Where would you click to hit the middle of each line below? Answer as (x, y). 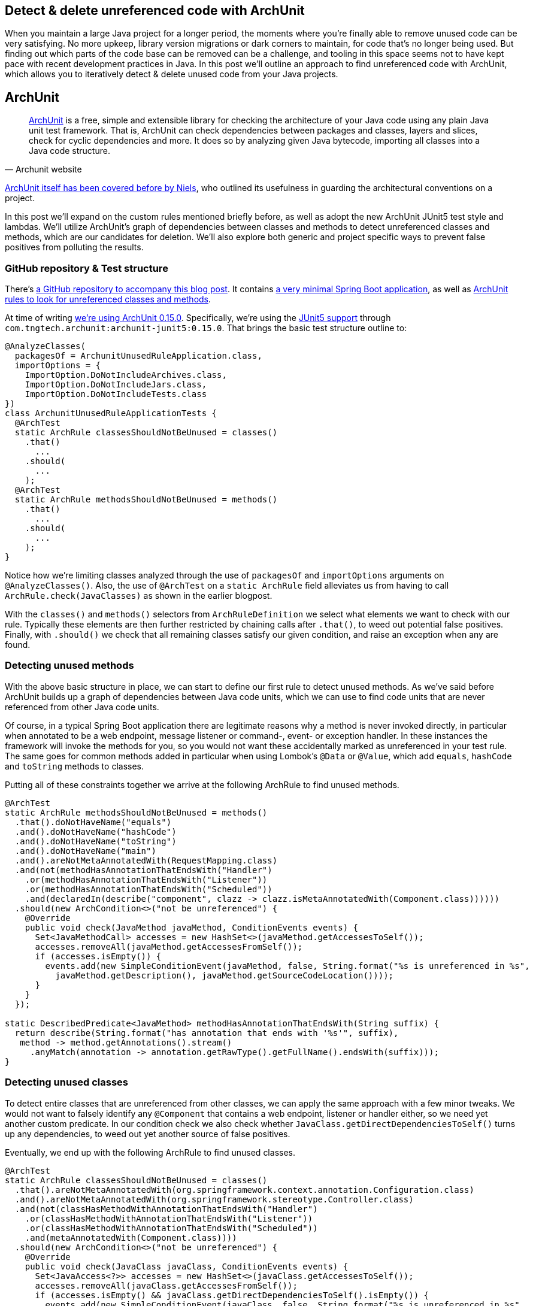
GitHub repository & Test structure (87, 268)
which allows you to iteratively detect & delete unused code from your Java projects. (172, 74)
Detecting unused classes (67, 1082)
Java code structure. (69, 151)
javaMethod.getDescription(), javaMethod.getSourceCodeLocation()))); (225, 975)
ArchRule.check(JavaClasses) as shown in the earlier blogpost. (139, 596)
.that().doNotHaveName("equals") (93, 822)
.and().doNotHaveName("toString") (96, 841)
